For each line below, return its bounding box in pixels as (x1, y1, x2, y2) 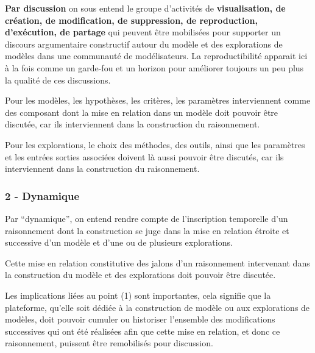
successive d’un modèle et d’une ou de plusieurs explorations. (5, 236, 233, 249)
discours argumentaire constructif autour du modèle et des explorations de (5, 37, 283, 50)
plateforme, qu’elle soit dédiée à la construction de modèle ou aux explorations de (5, 301, 310, 313)
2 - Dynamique (5, 188, 80, 203)
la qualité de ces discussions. (5, 73, 111, 86)
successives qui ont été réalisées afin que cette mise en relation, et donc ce (5, 324, 280, 337)
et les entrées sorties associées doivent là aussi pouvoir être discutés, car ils (5, 150, 284, 163)
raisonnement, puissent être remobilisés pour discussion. (5, 337, 213, 349)
